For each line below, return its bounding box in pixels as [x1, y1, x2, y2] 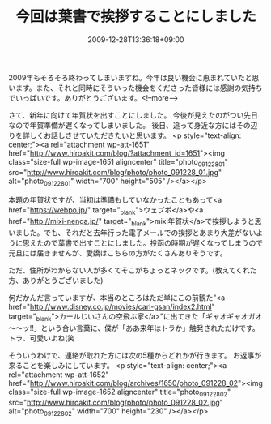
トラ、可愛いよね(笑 [8, 333, 75, 343]
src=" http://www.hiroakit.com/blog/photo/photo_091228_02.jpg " [8, 397, 224, 407]
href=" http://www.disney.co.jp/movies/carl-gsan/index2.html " [8, 302, 216, 312]
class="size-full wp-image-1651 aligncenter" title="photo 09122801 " [8, 156, 229, 169]
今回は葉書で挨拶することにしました [15, 7, 256, 26]
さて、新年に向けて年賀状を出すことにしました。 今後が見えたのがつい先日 [8, 110, 259, 120]
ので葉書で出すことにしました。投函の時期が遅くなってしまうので [43, 238, 264, 248]
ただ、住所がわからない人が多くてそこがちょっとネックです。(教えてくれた [8, 265, 257, 276]
